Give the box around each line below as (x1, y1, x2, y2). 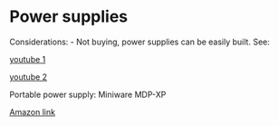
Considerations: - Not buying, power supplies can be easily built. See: (9, 36, 270, 47)
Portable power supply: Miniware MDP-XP (9, 89, 167, 100)
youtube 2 (9, 71, 48, 82)
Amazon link (9, 106, 56, 117)
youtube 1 (9, 53, 46, 64)
